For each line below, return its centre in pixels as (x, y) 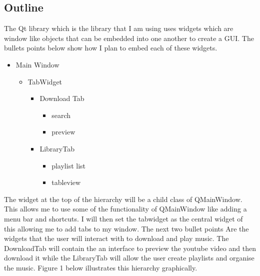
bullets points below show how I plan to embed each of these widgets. (111, 48)
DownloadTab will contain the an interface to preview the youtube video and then (130, 248)
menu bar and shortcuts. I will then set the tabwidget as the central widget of (123, 218)
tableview (66, 182)
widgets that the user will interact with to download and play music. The (116, 238)
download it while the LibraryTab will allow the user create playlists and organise (129, 258)
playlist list (69, 165)
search (61, 115)
